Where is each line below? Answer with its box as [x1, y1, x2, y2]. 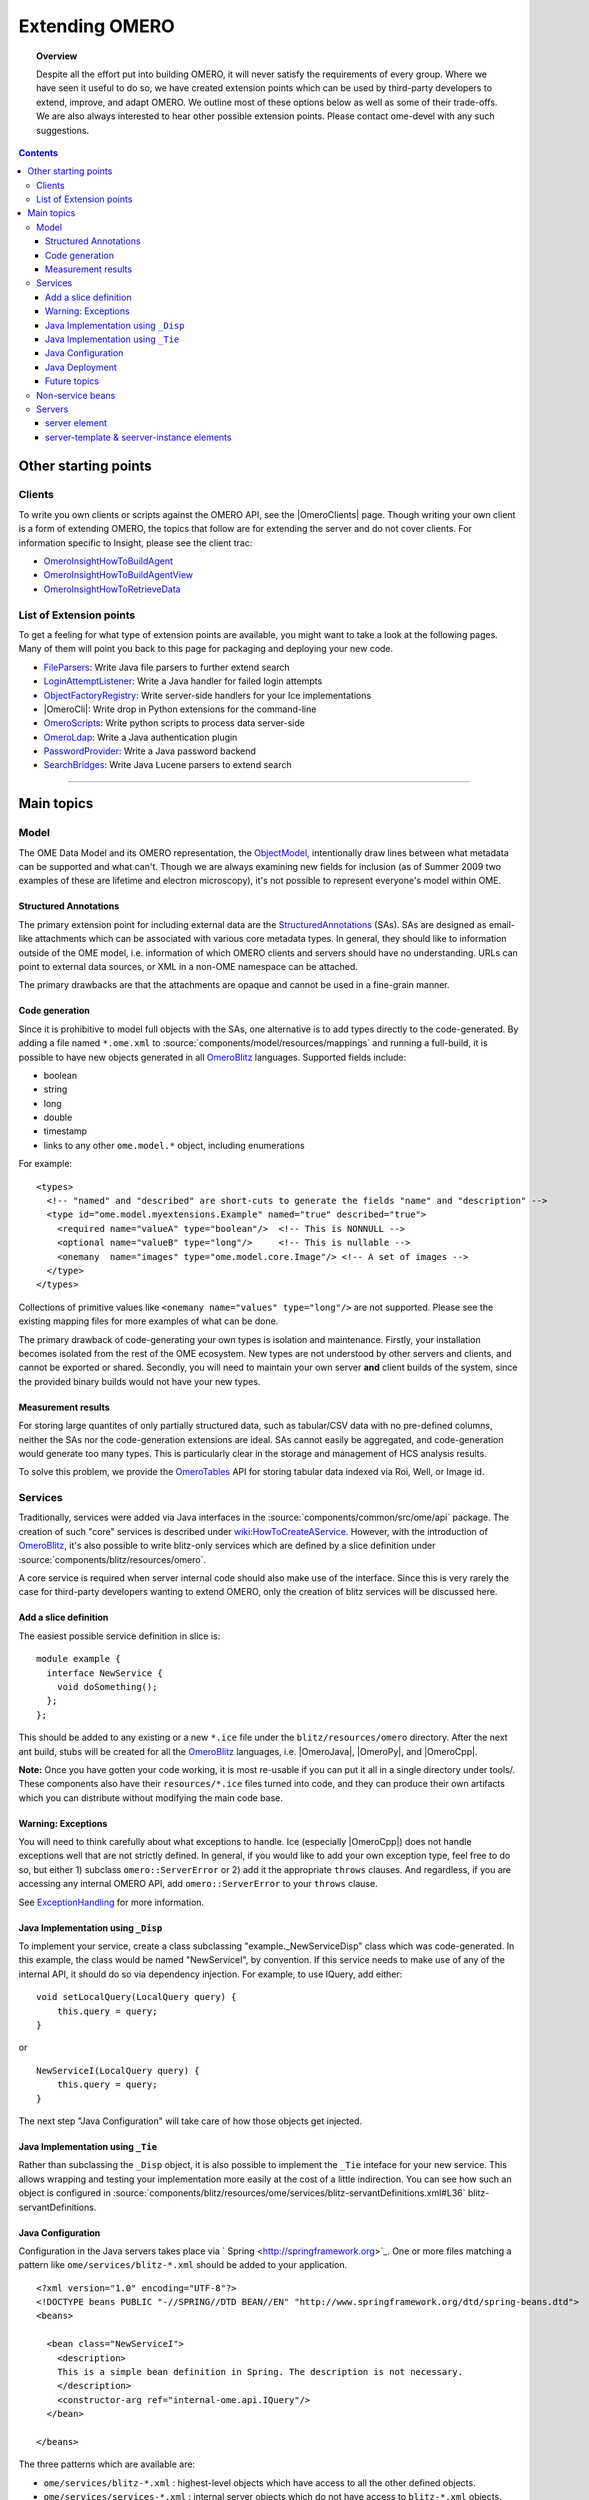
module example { [36, 1653, 121, 1665]
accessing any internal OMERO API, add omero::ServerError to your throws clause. [18, 1878, 379, 1890]
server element [45, 417, 107, 429]
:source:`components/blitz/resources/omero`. [18, 1553, 207, 1565]
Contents [18, 146, 59, 159]
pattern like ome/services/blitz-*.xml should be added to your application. [18, 2259, 348, 2271]
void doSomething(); [56, 1681, 158, 1692]
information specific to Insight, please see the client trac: [18, 536, 253, 549]
